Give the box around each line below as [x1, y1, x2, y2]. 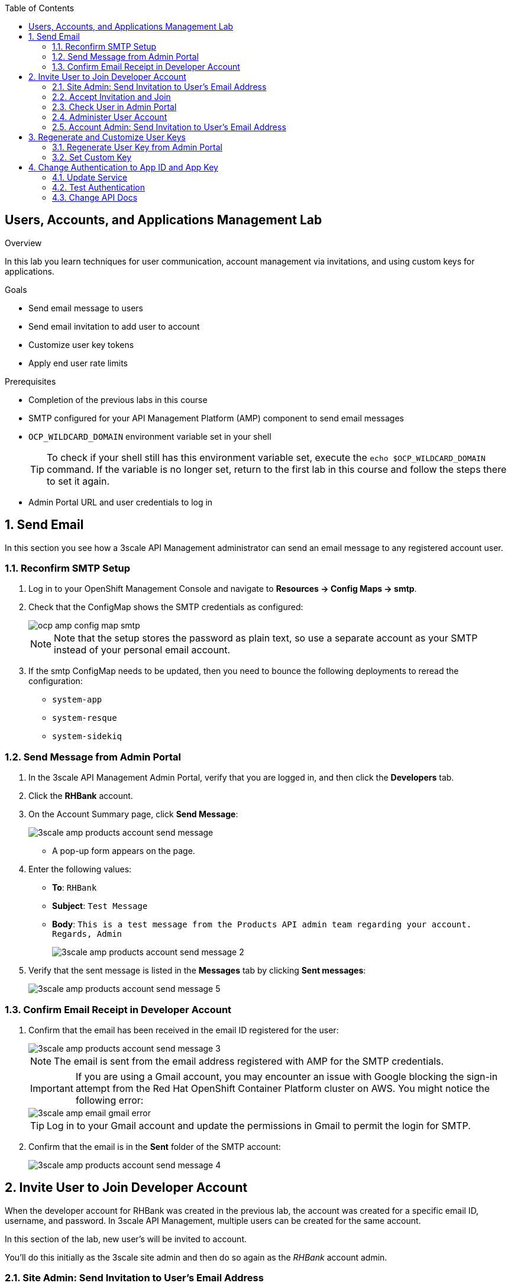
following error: [75, 1094, 144, 1106]
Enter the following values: [28, 864, 132, 875]
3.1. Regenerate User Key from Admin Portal [52, 142, 222, 152]
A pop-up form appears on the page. [52, 846, 195, 856]
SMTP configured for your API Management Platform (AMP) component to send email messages [28, 412, 404, 423]
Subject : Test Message [52, 901, 148, 911]
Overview [5, 237, 42, 248]
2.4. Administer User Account [52, 112, 167, 122]
